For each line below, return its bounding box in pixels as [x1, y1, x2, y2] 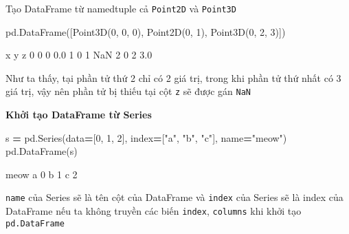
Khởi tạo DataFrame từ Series [5, 107, 152, 122]
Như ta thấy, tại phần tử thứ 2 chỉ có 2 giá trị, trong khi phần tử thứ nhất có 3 [5, 70, 341, 85]
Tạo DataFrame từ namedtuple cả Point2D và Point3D [5, 1, 236, 15]
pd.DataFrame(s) [5, 144, 78, 158]
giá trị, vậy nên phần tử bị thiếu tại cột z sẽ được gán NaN [5, 84, 251, 98]
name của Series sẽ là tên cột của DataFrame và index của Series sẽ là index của [5, 190, 344, 204]
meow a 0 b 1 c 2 [5, 167, 78, 181]
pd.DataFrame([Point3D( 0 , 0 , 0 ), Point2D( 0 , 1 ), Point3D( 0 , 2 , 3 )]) [5, 24, 286, 39]
